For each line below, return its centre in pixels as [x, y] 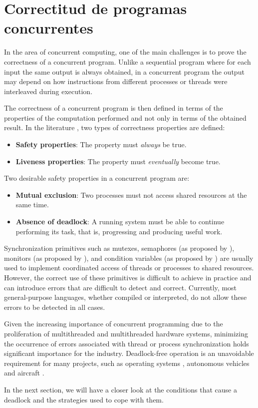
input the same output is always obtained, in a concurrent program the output [124, 71]
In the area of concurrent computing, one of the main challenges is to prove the [125, 52]
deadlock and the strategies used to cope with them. [84, 399]
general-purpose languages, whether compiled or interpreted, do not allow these [126, 297]
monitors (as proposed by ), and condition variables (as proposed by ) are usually [129, 258]
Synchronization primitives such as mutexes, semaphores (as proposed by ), [119, 248]
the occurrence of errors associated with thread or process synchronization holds [127, 343]
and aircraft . [24, 373]
